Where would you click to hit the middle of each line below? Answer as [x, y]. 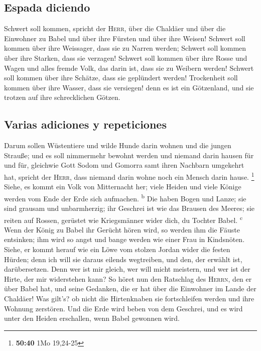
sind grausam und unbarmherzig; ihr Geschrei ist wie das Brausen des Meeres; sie [129, 208]
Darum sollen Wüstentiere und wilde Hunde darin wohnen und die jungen [118, 145]
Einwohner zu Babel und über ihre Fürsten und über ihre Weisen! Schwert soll [125, 38]
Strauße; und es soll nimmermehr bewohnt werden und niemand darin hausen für [129, 155]
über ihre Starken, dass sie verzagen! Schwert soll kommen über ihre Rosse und [126, 57]
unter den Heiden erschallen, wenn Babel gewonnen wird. [92, 318]
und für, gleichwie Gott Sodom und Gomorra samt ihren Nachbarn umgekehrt [124, 165]
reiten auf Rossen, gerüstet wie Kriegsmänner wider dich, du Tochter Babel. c [123, 219]
